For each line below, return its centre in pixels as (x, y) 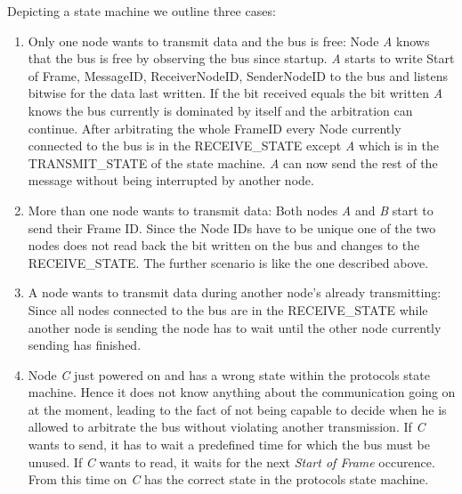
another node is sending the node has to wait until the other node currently (235, 327)
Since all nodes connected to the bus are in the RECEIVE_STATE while (228, 309)
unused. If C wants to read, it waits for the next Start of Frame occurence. (231, 462)
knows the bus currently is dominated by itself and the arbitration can (220, 110)
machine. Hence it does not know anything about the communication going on (242, 392)
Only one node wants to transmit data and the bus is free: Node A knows (229, 40)
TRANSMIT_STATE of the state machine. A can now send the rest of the (233, 162)
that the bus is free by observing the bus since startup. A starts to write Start (241, 58)
